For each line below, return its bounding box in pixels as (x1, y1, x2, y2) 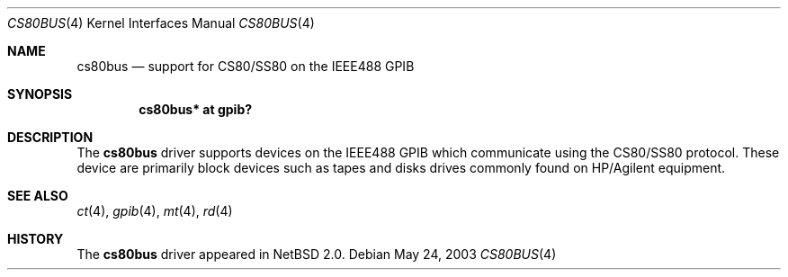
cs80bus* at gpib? (139, 102, 253, 117)
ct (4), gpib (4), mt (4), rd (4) (76, 203, 233, 219)
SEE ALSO (7, 188, 68, 203)
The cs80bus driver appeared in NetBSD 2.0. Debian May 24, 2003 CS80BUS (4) (76, 246, 557, 262)
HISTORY (7, 231, 64, 246)
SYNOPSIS (7, 86, 73, 102)
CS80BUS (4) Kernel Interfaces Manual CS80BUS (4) (7, 15, 315, 31)
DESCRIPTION (7, 130, 94, 145)
